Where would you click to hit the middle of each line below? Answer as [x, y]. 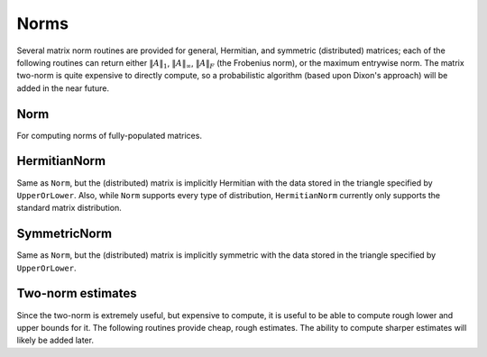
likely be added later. [55, 340]
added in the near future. [63, 88]
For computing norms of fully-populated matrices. [110, 135]
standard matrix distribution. [69, 208]
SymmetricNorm [64, 234]
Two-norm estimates [77, 293]
